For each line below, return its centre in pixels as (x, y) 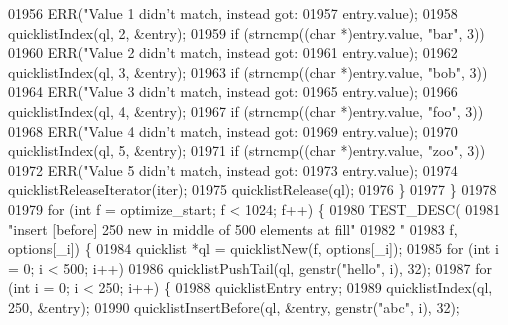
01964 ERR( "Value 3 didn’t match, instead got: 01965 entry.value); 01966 (233, 91)
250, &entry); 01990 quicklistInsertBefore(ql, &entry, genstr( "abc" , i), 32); (234, 306)
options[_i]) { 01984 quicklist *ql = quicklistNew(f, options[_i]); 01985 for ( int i (253, 248)
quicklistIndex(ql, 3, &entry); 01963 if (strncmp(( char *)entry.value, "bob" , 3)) (248, 71)
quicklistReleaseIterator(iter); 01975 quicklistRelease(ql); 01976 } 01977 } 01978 (252, 189)
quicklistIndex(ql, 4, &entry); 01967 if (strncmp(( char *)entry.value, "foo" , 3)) (246, 110)
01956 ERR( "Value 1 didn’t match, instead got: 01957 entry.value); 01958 (233, 13)
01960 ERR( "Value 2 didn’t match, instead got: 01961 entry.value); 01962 (233, 52)
